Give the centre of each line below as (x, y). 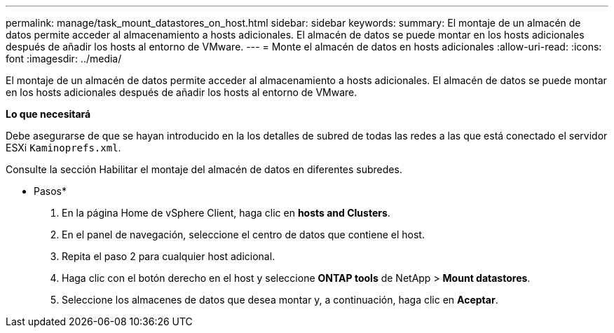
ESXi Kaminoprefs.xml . (63, 148)
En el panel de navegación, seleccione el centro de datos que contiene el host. (243, 235)
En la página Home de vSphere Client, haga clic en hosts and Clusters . (226, 213)
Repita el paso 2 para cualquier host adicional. (169, 256)
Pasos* (50, 191)
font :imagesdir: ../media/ (64, 59)
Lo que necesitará (48, 114)
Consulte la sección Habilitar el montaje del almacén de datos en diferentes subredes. (204, 169)
